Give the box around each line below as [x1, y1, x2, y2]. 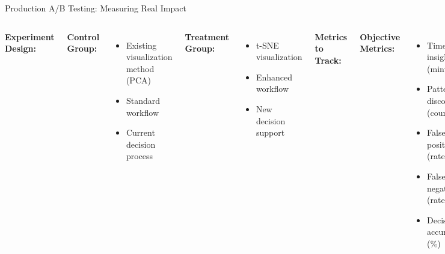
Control [67, 30, 100, 43]
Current [126, 126, 155, 139]
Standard [126, 94, 160, 106]
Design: [5, 42, 37, 55]
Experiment [5, 30, 55, 43]
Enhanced [256, 70, 293, 83]
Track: [315, 53, 342, 66]
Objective [360, 30, 400, 43]
